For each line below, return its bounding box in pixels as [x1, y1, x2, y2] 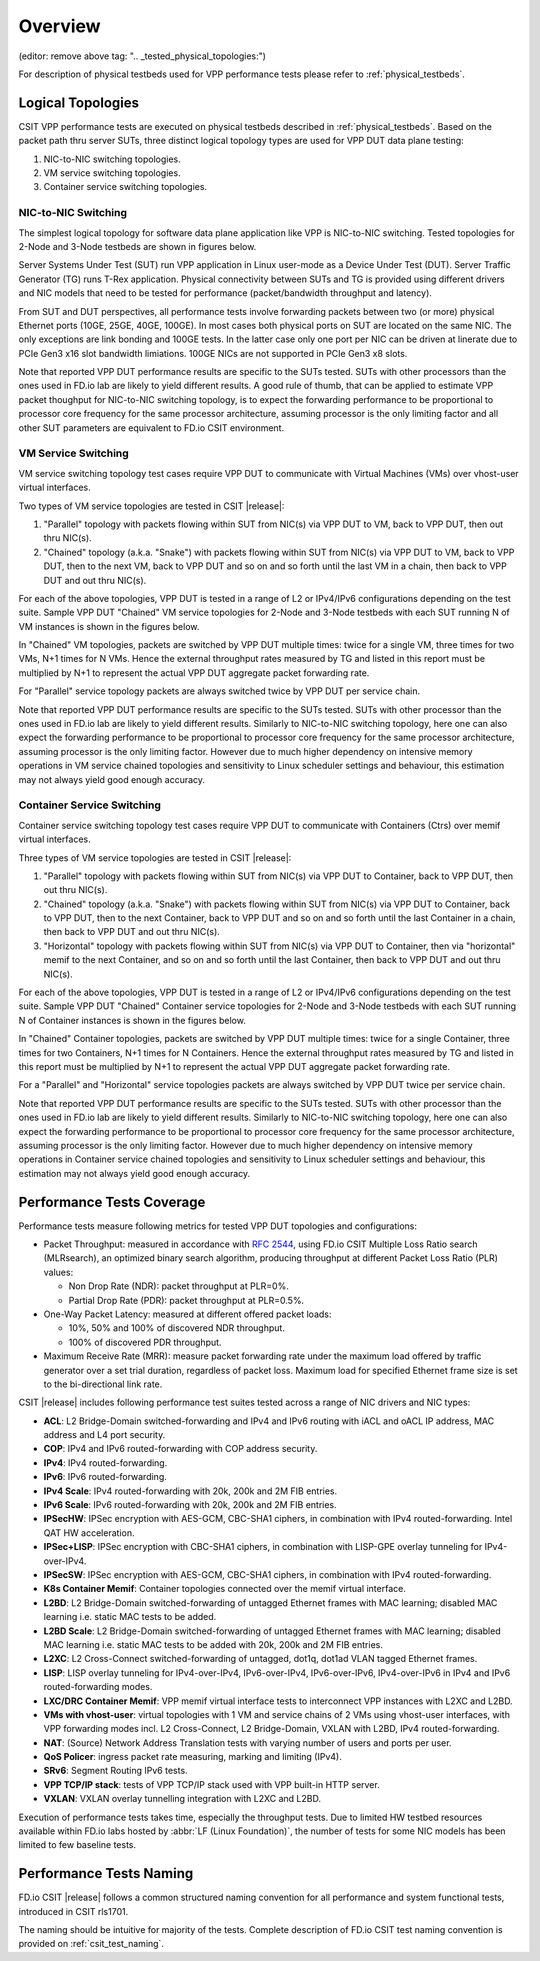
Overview [18, 15, 101, 37]
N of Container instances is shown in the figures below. [18, 1014, 247, 1026]
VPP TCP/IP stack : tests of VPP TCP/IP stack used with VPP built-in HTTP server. [43, 1778, 380, 1790]
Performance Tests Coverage [18, 1193, 206, 1210]
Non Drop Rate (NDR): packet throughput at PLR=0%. [68, 1280, 289, 1292]
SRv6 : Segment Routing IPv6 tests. [43, 1765, 189, 1777]
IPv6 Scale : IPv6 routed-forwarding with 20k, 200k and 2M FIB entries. [43, 1499, 337, 1511]
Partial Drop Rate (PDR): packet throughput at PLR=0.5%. [68, 1294, 305, 1306]
